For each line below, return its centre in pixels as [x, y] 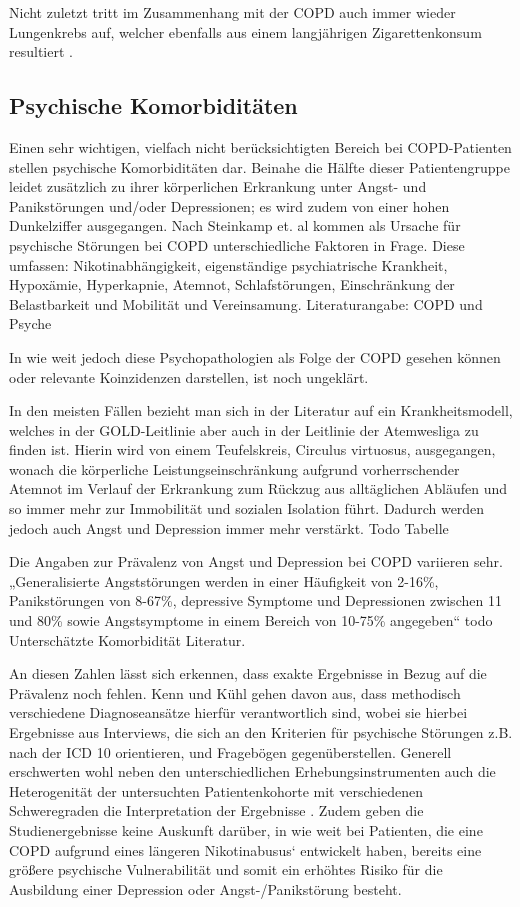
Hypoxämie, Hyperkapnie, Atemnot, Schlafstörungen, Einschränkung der [232, 284]
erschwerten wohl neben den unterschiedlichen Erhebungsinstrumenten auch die [252, 771]
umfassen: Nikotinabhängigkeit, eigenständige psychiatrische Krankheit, [228, 264]
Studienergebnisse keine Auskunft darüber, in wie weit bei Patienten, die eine [246, 829]
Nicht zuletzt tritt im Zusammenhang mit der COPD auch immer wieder [232, 12]
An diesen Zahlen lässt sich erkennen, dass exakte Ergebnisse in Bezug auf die [248, 673]
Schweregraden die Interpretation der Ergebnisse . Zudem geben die [216, 810]
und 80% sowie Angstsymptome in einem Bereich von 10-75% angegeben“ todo [251, 620]
